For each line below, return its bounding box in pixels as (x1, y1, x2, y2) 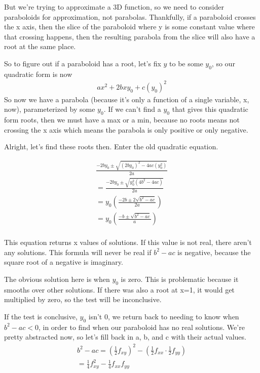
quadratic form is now (4, 68, 72, 79)
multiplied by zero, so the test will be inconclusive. (4, 294, 162, 305)
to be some (169, 58, 203, 68)
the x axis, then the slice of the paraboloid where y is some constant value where (4, 21, 255, 32)
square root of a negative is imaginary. (4, 257, 123, 267)
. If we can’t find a (103, 104, 161, 114)
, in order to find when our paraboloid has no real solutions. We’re (38, 321, 245, 332)
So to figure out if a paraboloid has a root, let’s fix (4, 58, 161, 68)
